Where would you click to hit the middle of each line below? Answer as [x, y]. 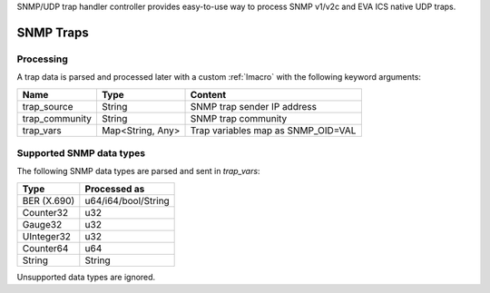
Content [208, 94]
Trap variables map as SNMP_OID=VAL [273, 130]
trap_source [48, 106]
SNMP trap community [239, 118]
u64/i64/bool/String [127, 200]
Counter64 [45, 248]
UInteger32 [47, 236]
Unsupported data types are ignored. [86, 277]
